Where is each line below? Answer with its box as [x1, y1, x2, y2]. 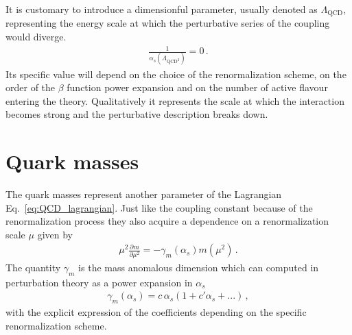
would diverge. [5, 29, 67, 44]
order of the [5, 80, 56, 95]
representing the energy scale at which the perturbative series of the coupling [5, 16, 330, 30]
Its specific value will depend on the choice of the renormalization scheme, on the [5, 66, 347, 81]
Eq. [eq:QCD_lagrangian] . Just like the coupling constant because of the [5, 200, 313, 214]
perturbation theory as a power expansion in [5, 275, 193, 289]
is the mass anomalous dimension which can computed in [78, 260, 319, 274]
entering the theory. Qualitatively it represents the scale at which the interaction [5, 93, 344, 108]
